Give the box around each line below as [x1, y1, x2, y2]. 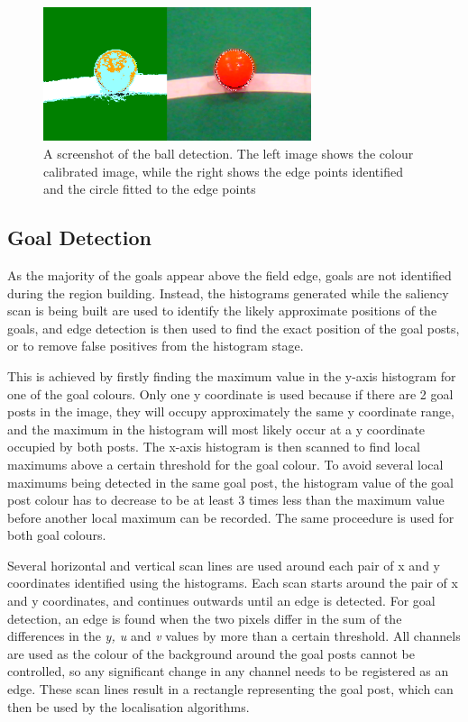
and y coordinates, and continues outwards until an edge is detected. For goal [7, 591, 436, 610]
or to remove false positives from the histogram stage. [7, 336, 304, 355]
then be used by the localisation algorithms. [7, 697, 250, 716]
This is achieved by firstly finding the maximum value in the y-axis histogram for [7, 366, 456, 385]
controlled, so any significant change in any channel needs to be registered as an [7, 662, 449, 681]
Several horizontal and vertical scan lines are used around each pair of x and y [7, 555, 440, 574]
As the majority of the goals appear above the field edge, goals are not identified [7, 265, 452, 284]
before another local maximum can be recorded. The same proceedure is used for [7, 507, 454, 526]
